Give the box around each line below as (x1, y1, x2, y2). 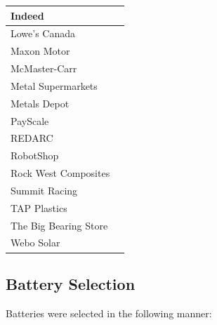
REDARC (11, 131, 53, 145)
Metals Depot (11, 95, 70, 110)
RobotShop (11, 148, 59, 163)
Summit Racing (11, 183, 78, 197)
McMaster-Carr (11, 61, 77, 76)
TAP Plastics (11, 200, 67, 215)
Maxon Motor (11, 44, 70, 58)
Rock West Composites (11, 166, 110, 180)
